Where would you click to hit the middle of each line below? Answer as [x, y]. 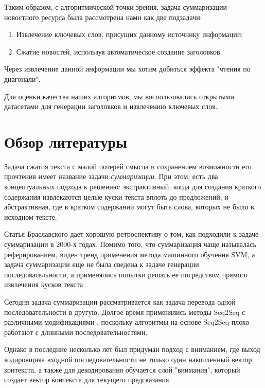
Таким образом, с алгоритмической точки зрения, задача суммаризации [116, 7]
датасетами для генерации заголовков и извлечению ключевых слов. [111, 106]
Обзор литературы [66, 141]
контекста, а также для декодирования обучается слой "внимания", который [122, 369]
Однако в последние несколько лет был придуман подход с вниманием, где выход [132, 349]
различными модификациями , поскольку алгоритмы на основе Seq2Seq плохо [127, 322]
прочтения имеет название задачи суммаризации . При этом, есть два [111, 176]
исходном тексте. [31, 216]
